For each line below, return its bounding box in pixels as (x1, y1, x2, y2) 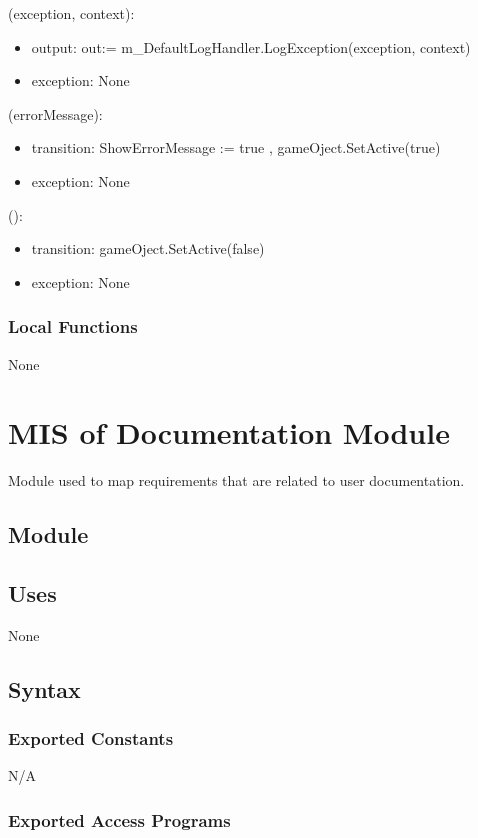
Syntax (8, 673, 81, 704)
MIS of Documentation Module (8, 412, 450, 453)
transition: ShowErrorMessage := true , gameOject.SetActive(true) (31, 137, 441, 158)
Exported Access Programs (8, 807, 231, 832)
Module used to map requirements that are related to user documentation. (8, 470, 465, 491)
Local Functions (8, 314, 138, 339)
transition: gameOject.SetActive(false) (31, 238, 265, 259)
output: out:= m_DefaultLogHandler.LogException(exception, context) (31, 36, 471, 57)
